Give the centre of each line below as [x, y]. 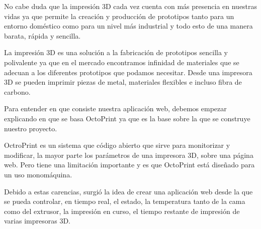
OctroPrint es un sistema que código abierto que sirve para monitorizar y [117, 145]
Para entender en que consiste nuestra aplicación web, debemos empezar [115, 108]
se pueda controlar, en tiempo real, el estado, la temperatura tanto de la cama [125, 201]
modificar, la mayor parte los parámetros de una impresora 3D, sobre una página [129, 155]
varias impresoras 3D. [37, 221]
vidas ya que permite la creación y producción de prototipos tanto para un [119, 16]
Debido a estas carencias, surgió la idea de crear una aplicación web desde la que [128, 191]
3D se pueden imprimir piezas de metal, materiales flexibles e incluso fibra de [123, 82]
